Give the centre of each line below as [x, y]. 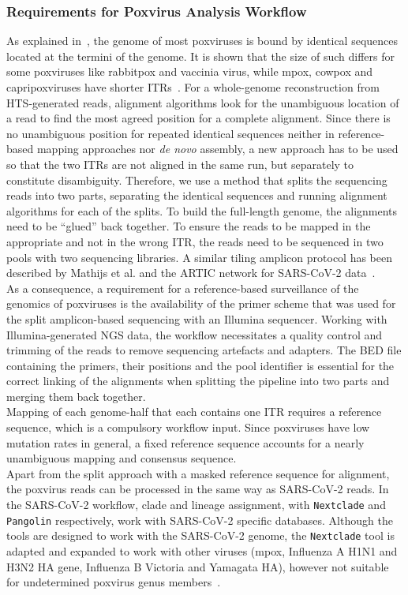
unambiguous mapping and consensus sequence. [122, 458]
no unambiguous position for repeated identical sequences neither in [170, 133]
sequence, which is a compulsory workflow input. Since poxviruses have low [188, 427]
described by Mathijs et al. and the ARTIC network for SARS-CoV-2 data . [191, 273]
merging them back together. [76, 396]
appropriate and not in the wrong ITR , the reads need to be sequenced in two [195, 241]
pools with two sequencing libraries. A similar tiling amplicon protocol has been [200, 257]
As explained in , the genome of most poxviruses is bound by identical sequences [202, 41]
